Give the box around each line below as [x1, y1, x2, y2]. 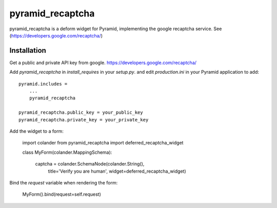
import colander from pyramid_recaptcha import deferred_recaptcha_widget [22, 140, 184, 146]
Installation [9, 46, 46, 55]
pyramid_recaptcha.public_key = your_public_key [18, 110, 143, 115]
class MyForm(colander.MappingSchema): [22, 149, 112, 155]
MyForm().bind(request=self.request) [22, 191, 101, 197]
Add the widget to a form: [9, 128, 64, 134]
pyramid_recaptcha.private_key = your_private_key [18, 117, 149, 122]
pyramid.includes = [18, 81, 68, 87]
